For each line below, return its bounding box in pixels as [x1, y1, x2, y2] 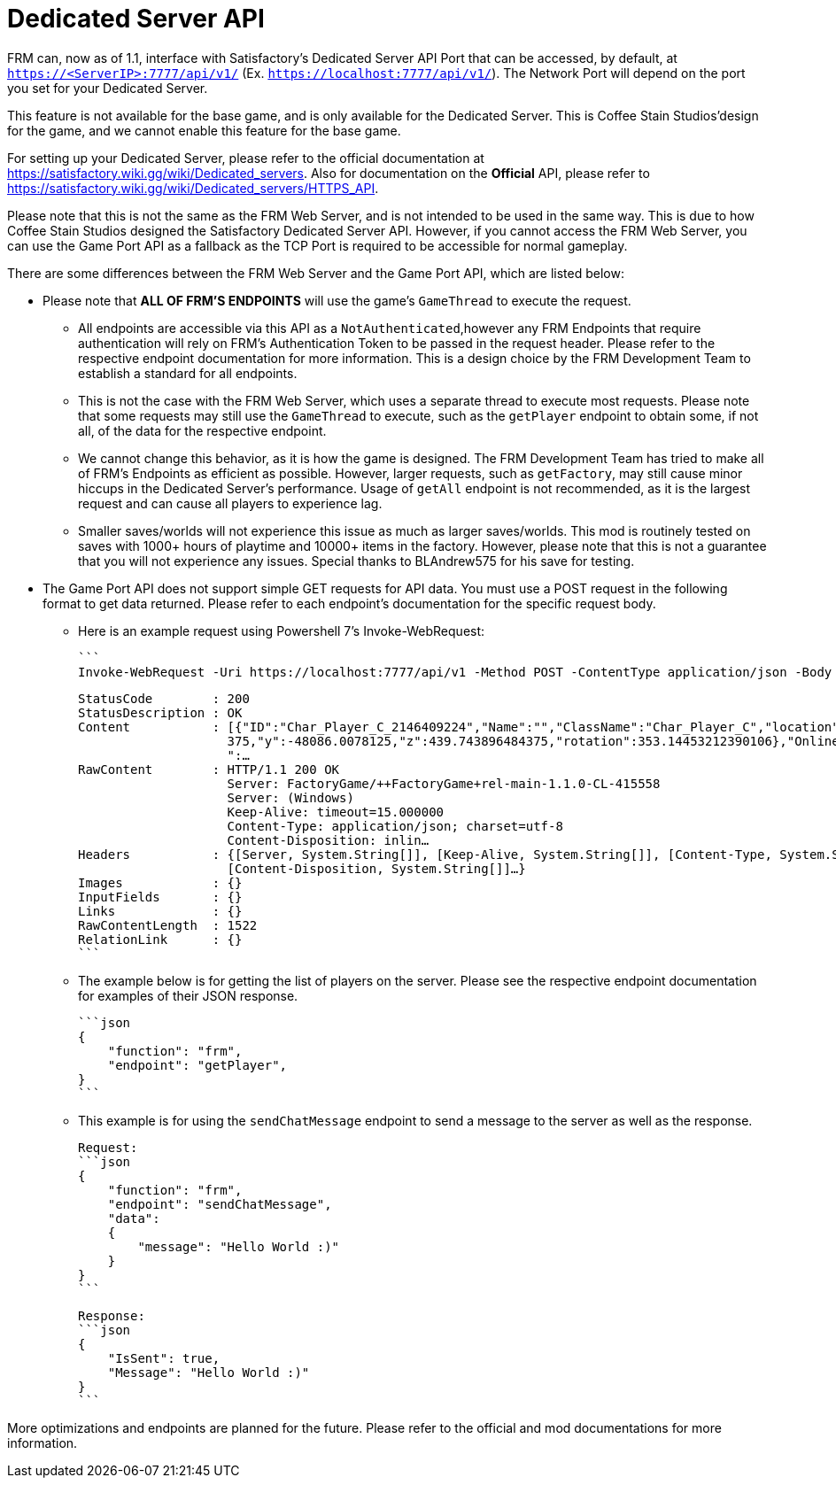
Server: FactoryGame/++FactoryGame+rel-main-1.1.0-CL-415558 [227, 776, 661, 791]
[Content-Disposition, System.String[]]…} [227, 861, 526, 876]
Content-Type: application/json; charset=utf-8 [227, 818, 563, 833]
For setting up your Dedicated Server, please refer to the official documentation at [7, 150, 484, 166]
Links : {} [78, 903, 243, 918]
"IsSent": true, [107, 1350, 221, 1365]
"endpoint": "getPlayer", [107, 1057, 288, 1072]
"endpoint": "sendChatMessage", [107, 1196, 332, 1211]
